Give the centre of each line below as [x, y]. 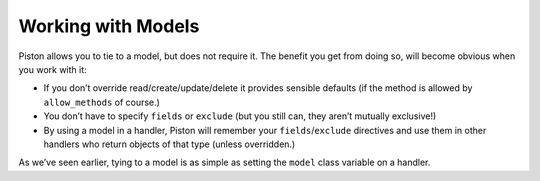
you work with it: [52, 69]
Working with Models [109, 26]
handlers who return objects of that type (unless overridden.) [169, 144]
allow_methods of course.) [101, 102]
